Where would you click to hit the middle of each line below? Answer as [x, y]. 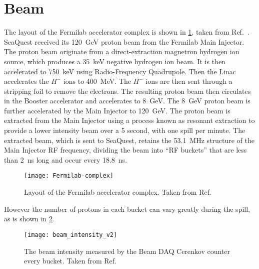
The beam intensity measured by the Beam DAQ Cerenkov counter [127, 251]
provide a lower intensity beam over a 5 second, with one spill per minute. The [125, 130]
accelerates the [26, 81]
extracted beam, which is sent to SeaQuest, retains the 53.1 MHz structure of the [129, 140]
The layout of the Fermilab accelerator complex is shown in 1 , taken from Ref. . [127, 32]
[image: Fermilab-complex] [69, 176]
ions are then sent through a [189, 81]
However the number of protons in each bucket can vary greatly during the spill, [127, 209]
